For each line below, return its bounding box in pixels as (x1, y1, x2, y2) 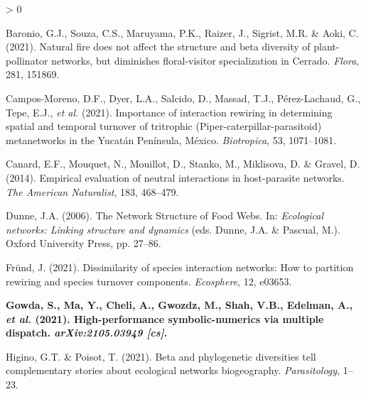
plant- (313, 39, 340, 54)
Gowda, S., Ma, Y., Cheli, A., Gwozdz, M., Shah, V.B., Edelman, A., (6, 297, 353, 312)
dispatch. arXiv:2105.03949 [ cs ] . (6, 325, 168, 340)
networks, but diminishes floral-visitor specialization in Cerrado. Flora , (51, 53, 360, 67)
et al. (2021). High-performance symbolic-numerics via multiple (6, 311, 324, 326)
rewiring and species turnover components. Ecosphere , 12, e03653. (6, 273, 292, 288)
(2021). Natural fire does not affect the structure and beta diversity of (6, 39, 311, 54)
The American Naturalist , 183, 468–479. (6, 184, 179, 199)
